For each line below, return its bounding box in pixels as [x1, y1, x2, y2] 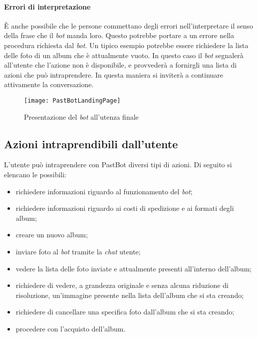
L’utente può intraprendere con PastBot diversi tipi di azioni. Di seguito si [4, 159, 232, 170]
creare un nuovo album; [15, 229, 88, 240]
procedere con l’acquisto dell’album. [15, 323, 126, 333]
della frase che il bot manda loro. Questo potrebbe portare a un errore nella [4, 30, 234, 41]
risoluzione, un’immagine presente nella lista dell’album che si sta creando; [15, 289, 244, 300]
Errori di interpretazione [4, 1, 91, 12]
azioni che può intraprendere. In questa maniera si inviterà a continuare [4, 69, 224, 80]
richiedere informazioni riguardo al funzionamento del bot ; [15, 186, 193, 196]
